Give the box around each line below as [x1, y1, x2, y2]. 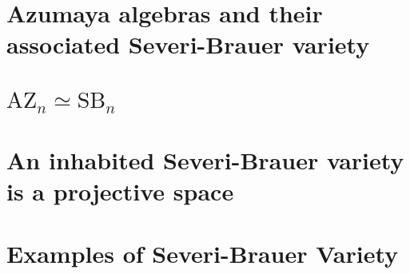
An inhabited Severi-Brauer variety [6, 143, 404, 176]
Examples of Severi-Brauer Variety [6, 237, 399, 270]
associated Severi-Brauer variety [6, 28, 370, 61]
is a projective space [6, 175, 234, 208]
